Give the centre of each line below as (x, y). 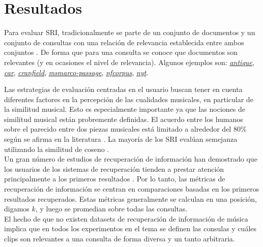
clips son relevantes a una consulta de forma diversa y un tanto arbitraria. (120, 238)
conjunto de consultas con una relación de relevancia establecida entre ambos (124, 42)
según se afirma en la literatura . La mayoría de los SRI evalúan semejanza (121, 139)
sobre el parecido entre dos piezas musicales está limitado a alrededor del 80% (125, 129)
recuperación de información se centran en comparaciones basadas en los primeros (132, 189)
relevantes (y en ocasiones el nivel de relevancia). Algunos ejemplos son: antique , (129, 62)
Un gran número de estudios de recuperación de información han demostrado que (131, 159)
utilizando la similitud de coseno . (57, 149)
